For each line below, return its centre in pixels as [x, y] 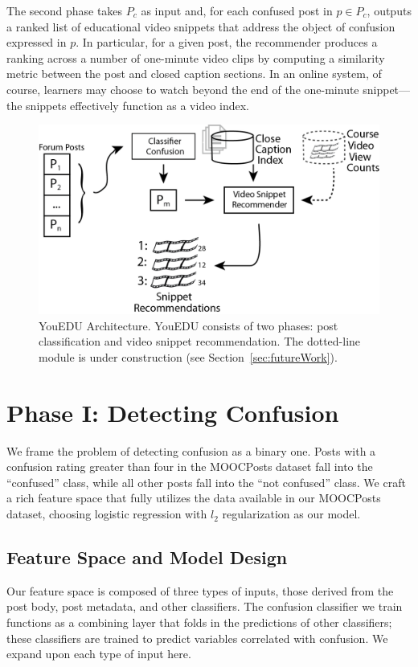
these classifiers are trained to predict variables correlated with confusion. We [197, 638]
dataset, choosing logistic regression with [107, 514]
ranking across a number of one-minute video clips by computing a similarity [196, 57]
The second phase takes [65, 10]
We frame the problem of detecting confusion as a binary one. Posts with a [191, 450]
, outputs [389, 10]
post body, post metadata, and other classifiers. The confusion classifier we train [205, 606]
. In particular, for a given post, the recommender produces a [227, 42]
